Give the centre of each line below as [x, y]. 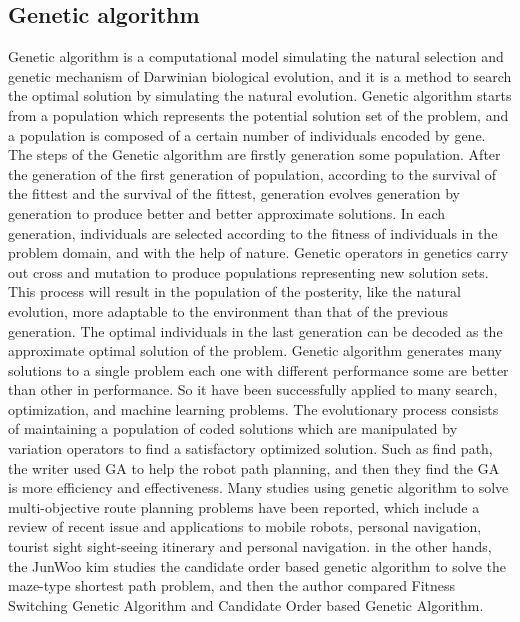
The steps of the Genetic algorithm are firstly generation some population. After [254, 154]
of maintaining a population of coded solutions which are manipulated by [233, 428]
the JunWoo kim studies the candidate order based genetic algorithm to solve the [257, 565]
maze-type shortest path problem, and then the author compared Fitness [232, 585]
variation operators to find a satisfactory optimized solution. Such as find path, [250, 448]
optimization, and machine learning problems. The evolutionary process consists [253, 408]
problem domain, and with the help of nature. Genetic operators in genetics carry [258, 252]
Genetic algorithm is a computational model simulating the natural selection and [256, 56]
